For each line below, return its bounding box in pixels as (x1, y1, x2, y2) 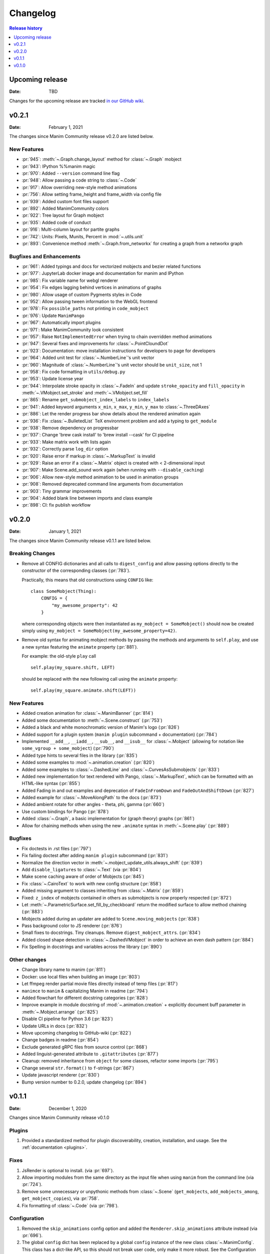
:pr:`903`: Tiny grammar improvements (21, 488, 102, 494)
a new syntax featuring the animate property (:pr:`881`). (21, 644, 138, 650)
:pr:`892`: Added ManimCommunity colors (21, 205, 109, 211)
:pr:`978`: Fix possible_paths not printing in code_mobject (21, 305, 149, 311)
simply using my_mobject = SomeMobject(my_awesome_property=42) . (21, 628, 177, 634)
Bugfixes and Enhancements (9, 253, 81, 260)
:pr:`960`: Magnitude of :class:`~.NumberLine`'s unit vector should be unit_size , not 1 (21, 362, 202, 368)
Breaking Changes (9, 550, 55, 557)
